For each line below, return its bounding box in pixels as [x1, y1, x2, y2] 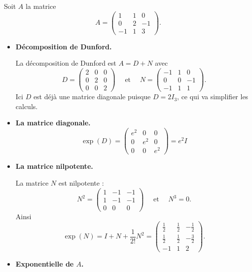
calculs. [15, 101, 38, 111]
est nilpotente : [58, 177, 104, 188]
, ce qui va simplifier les [177, 91, 249, 102]
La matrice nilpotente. [15, 161, 93, 171]
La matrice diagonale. [15, 117, 91, 128]
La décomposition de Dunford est [15, 58, 116, 68]
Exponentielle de [15, 259, 74, 269]
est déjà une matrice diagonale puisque [33, 91, 151, 102]
